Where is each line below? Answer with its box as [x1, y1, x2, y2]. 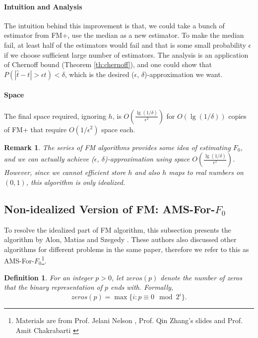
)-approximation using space [105, 154, 190, 164]
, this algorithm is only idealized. [26, 176, 126, 187]
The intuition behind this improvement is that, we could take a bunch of [4, 20, 225, 30]
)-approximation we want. [144, 69, 223, 79]
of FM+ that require [4, 124, 67, 134]
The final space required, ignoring [4, 110, 106, 121]
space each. [101, 124, 135, 134]
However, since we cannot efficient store [4, 167, 126, 177]
